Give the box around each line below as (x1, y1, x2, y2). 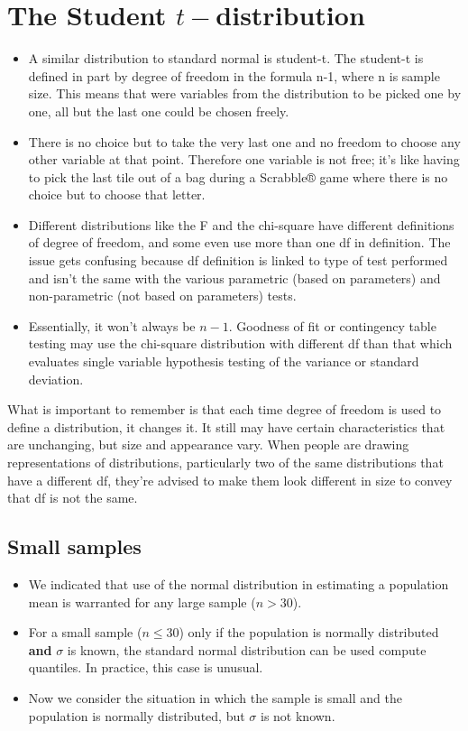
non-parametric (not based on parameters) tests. (28, 286, 297, 305)
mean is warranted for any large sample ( (28, 592, 256, 611)
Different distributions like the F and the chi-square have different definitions (28, 215, 454, 234)
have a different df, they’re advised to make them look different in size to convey (7, 470, 453, 489)
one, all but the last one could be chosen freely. (28, 101, 289, 120)
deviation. (28, 369, 84, 388)
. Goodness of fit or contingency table (228, 316, 436, 335)
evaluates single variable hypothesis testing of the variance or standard (28, 352, 419, 371)
